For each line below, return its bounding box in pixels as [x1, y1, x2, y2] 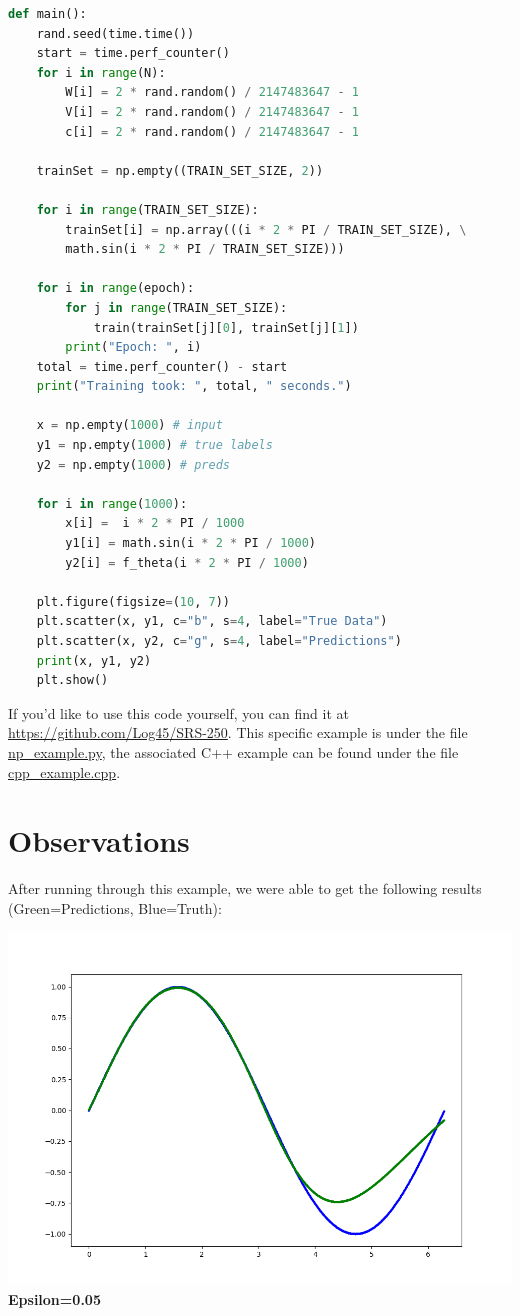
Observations [8, 820, 190, 861]
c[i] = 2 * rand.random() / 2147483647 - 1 [65, 124, 359, 139]
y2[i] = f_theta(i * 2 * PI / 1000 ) [65, 555, 309, 570]
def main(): [8, 7, 87, 21]
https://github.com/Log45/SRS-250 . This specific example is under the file [8, 722, 468, 743]
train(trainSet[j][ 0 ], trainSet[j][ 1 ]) [93, 320, 359, 335]
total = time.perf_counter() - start [36, 359, 288, 374]
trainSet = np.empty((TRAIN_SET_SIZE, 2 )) [36, 163, 324, 178]
